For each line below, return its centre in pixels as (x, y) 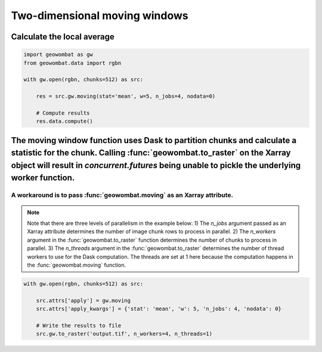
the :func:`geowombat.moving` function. (77, 265)
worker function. (43, 178)
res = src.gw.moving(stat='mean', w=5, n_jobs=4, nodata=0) (126, 96)
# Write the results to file (79, 325)
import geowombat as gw (58, 55)
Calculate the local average (63, 37)
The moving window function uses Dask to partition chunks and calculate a (154, 140)
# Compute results (63, 113)
